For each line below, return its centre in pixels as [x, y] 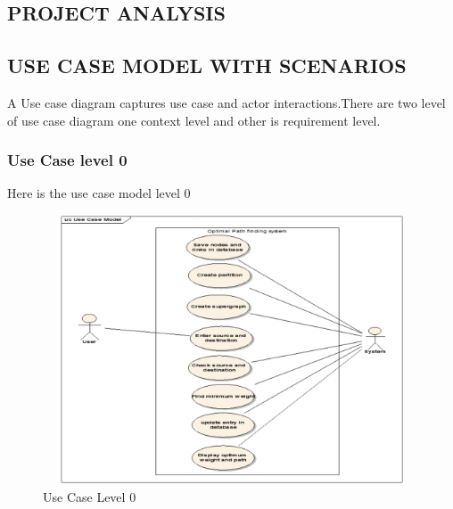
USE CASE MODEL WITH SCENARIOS [207, 66]
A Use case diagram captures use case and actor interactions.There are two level [226, 102]
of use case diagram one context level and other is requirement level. [194, 120]
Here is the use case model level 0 [99, 193]
